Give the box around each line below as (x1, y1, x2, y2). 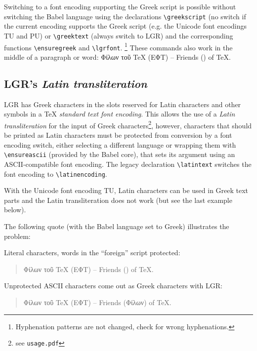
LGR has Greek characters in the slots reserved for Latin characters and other (4, 99, 241, 109)
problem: (4, 231, 31, 241)
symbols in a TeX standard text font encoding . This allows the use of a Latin (4, 109, 235, 119)
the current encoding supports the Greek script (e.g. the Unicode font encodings (4, 21, 247, 31)
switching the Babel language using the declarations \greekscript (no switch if (4, 11, 246, 21)
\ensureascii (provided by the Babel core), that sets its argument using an (4, 149, 235, 159)
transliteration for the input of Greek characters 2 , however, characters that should (4, 118, 252, 130)
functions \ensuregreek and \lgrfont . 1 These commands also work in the (4, 40, 233, 52)
